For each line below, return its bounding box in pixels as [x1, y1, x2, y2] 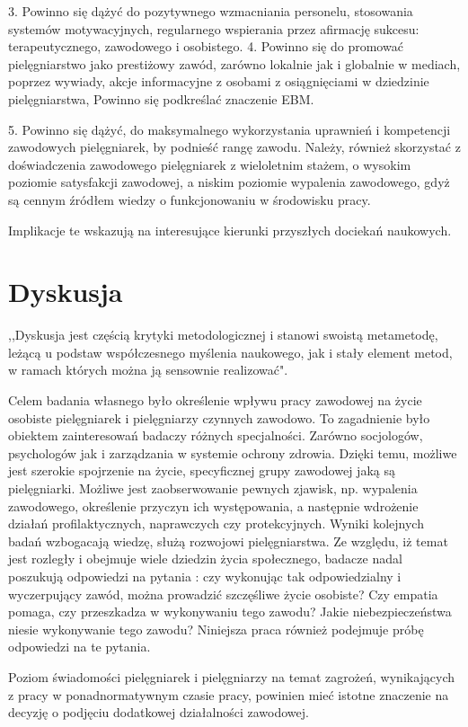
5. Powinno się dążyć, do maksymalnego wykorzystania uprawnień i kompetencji [8, 120, 451, 138]
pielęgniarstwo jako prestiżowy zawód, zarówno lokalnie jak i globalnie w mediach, [8, 54, 461, 73]
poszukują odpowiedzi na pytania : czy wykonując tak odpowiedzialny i [8, 566, 402, 585]
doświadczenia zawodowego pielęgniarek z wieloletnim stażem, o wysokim [8, 155, 411, 173]
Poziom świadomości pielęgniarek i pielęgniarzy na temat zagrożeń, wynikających [8, 667, 455, 686]
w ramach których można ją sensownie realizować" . [8, 360, 288, 379]
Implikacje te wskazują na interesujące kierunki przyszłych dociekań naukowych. [8, 220, 452, 239]
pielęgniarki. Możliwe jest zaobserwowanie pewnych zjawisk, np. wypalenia [8, 479, 418, 497]
